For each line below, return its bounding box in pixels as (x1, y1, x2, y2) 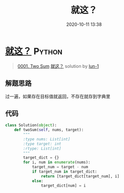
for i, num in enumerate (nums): (23, 160, 91, 165)
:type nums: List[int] (23, 137, 70, 142)
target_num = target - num (31, 165, 88, 170)
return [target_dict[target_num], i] (40, 174, 120, 179)
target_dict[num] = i (40, 183, 86, 188)
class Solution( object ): (5, 123, 57, 128)
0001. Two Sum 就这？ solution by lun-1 (17, 63, 99, 69)
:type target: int (23, 141, 61, 146)
